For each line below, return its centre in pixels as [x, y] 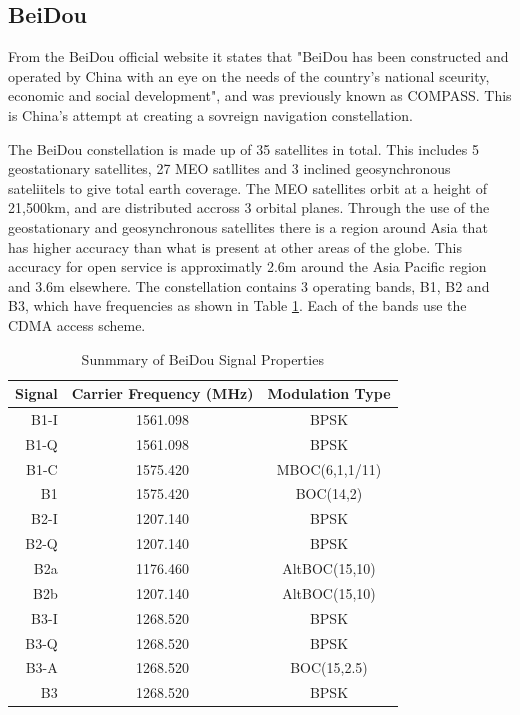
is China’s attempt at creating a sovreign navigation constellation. [210, 114]
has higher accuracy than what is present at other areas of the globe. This [235, 246]
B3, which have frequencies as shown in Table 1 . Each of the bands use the [237, 305]
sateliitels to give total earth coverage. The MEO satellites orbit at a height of [247, 187]
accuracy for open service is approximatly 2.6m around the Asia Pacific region [247, 266]
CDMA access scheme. [77, 324]
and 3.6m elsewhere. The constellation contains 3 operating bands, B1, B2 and [249, 285]
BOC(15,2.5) [329, 667]
